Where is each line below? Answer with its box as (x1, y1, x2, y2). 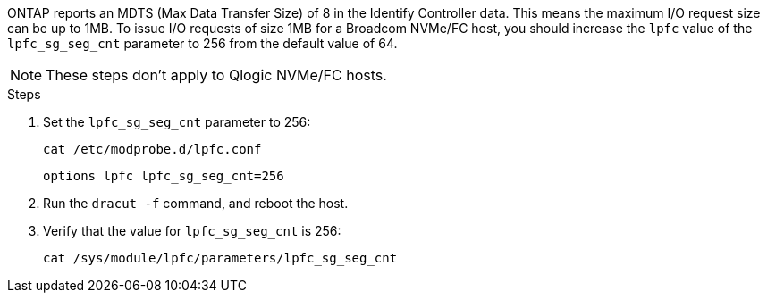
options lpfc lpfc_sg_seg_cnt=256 (43, 169, 284, 183)
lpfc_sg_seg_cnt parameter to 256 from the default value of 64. (7, 36, 398, 51)
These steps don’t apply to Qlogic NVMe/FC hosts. (46, 66, 387, 84)
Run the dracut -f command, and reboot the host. (43, 196, 349, 211)
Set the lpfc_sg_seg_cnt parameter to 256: (43, 114, 311, 129)
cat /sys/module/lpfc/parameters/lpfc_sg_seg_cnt (43, 251, 398, 265)
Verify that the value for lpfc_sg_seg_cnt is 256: (43, 223, 341, 238)
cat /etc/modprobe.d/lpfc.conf (43, 142, 262, 156)
